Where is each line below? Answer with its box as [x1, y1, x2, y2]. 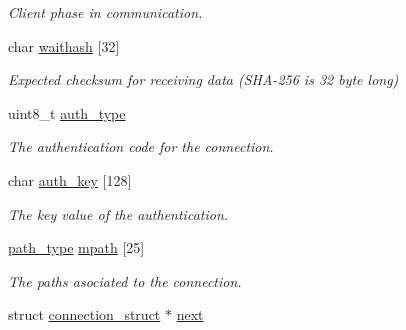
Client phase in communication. [8, 2, 203, 22]
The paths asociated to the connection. [8, 270, 242, 291]
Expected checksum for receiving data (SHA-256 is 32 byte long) [8, 69, 399, 90]
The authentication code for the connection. [8, 136, 274, 157]
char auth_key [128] [8, 169, 132, 190]
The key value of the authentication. [8, 203, 229, 224]
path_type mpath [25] [8, 237, 145, 258]
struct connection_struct [8, 304, 161, 325]
